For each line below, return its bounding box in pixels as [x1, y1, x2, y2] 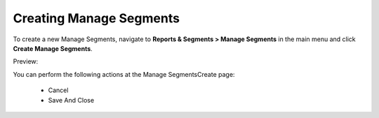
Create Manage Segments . [13, 44, 93, 52]
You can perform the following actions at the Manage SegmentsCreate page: [13, 70, 235, 78]
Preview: [13, 57, 39, 66]
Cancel [48, 86, 69, 94]
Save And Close [48, 96, 95, 104]
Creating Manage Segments [13, 10, 180, 26]
